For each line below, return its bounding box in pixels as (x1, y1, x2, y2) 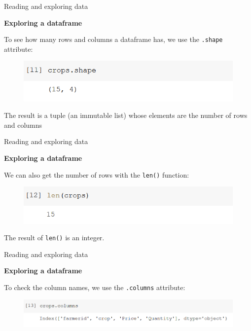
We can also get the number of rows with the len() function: (4, 169, 189, 180)
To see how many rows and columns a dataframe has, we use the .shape (4, 34, 223, 44)
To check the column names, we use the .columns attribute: (4, 282, 185, 292)
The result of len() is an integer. (4, 232, 105, 243)
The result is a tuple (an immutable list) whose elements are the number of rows (4, 110, 248, 120)
